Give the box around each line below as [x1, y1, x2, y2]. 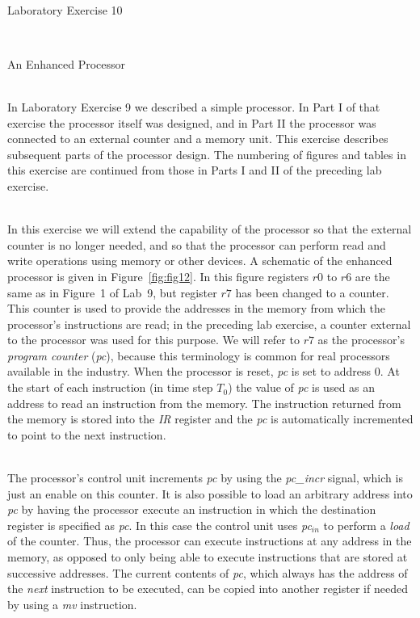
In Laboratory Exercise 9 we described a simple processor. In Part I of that [7, 98, 380, 115]
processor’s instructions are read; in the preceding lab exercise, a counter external [7, 315, 411, 332]
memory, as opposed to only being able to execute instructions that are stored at [7, 549, 408, 565]
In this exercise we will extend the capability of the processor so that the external [7, 221, 412, 238]
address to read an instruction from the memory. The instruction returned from [7, 394, 401, 411]
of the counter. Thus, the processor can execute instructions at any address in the [7, 532, 412, 549]
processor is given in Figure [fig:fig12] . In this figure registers [7, 267, 309, 284]
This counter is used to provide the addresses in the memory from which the [7, 300, 386, 317]
